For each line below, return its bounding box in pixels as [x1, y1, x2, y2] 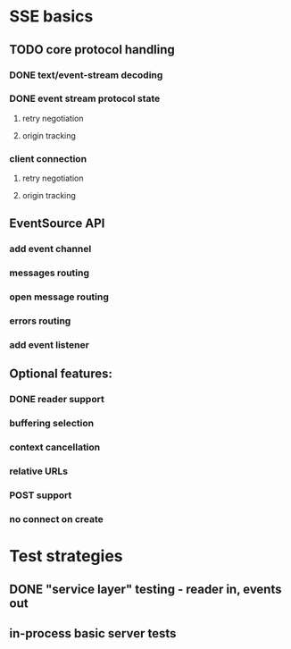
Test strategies [9, 546, 123, 567]
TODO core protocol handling [9, 42, 176, 57]
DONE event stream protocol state [9, 92, 161, 105]
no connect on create [9, 513, 104, 526]
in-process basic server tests [9, 626, 177, 641]
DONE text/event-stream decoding [9, 69, 163, 81]
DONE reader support [9, 393, 104, 406]
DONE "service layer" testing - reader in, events [9, 581, 282, 596]
